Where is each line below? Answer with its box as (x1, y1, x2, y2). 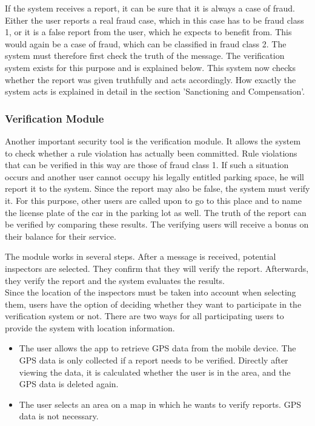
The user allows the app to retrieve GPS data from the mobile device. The (19, 342, 296, 354)
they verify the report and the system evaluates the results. (5, 274, 225, 286)
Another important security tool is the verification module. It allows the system (5, 134, 301, 147)
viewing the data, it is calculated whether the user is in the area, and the (19, 365, 291, 378)
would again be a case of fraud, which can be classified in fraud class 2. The (5, 37, 287, 50)
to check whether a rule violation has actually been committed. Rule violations (5, 146, 297, 159)
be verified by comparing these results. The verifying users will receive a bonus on (5, 218, 309, 231)
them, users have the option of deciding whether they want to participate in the (5, 297, 302, 310)
